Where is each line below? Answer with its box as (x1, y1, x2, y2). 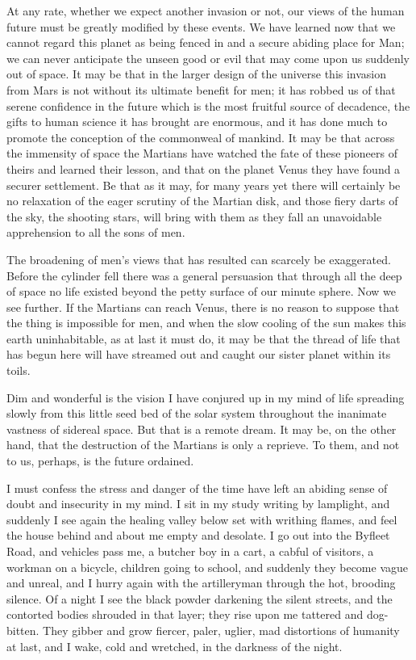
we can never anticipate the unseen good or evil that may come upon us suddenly (6, 49, 410, 66)
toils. (6, 362, 31, 379)
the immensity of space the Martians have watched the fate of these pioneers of (6, 145, 397, 162)
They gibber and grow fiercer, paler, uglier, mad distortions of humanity (43, 621, 400, 638)
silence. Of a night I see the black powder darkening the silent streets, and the (6, 590, 393, 607)
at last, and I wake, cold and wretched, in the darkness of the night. (6, 637, 343, 654)
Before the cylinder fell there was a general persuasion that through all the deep (6, 267, 402, 284)
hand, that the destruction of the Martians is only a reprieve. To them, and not (6, 436, 400, 453)
